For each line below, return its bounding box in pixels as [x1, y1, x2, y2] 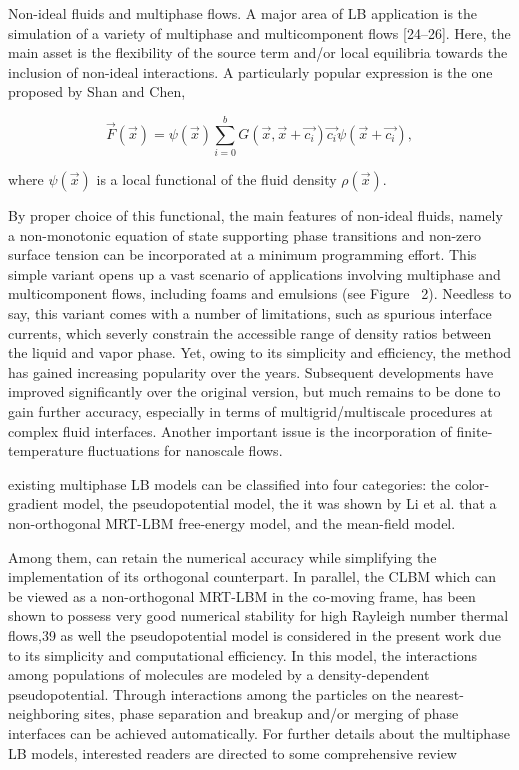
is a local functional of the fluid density [96, 169, 337, 190]
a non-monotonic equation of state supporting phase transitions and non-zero [8, 224, 482, 245]
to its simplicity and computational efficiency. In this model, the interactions [8, 644, 477, 665]
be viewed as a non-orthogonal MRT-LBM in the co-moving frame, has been [8, 585, 476, 606]
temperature [8, 440, 84, 461]
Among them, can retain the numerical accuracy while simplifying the [8, 546, 437, 567]
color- [454, 473, 490, 494]
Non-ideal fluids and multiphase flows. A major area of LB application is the [8, 3, 478, 23]
